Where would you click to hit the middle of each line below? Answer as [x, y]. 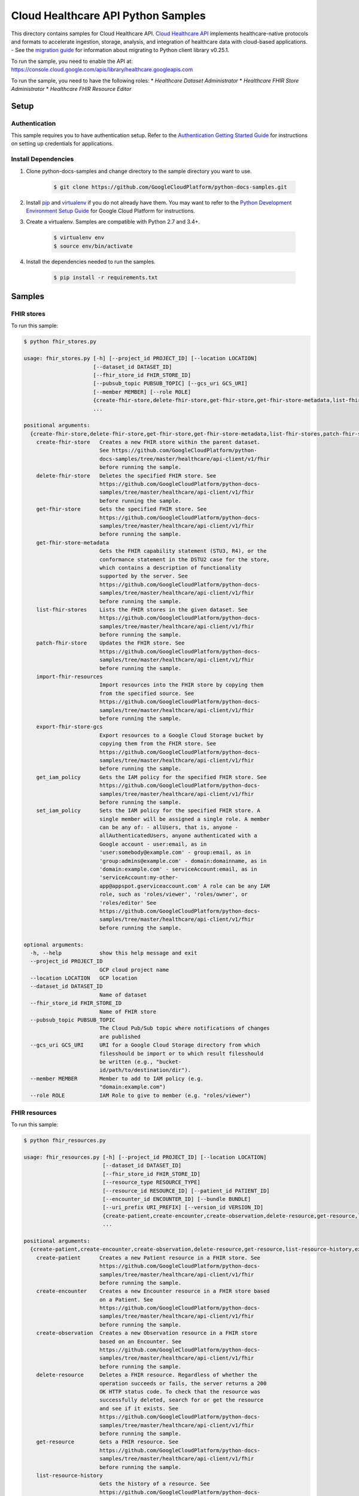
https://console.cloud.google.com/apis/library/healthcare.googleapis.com [102, 69]
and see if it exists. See [139, 1408]
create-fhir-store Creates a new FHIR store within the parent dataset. [148, 442]
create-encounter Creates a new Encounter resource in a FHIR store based [153, 1291]
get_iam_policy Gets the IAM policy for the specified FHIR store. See [151, 777]
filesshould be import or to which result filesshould [181, 1053]
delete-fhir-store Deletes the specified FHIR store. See [126, 475]
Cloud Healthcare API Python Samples [108, 16]
